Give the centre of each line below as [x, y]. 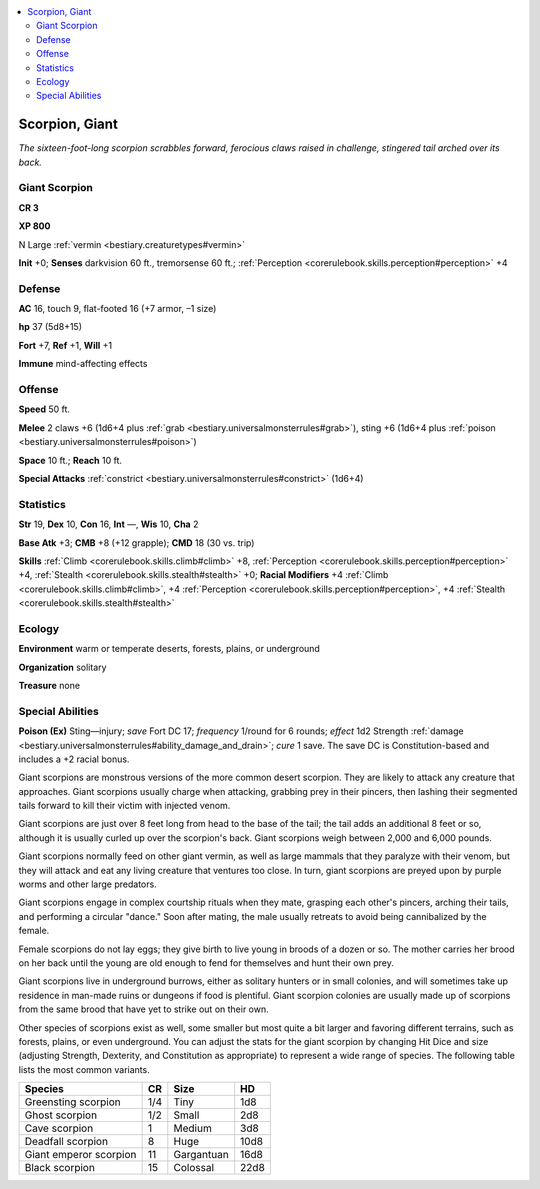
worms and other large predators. [87, 884]
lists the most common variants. [84, 1069]
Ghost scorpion [61, 1115]
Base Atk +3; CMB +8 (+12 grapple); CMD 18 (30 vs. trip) [136, 542]
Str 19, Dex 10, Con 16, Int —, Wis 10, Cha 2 [108, 524]
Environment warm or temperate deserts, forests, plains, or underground [169, 649]
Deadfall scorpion [66, 1142]
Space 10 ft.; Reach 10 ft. [70, 460]
